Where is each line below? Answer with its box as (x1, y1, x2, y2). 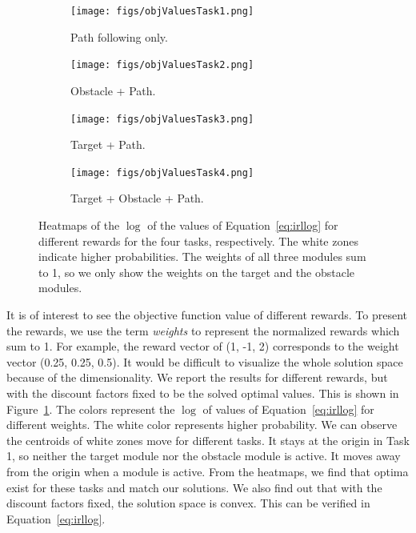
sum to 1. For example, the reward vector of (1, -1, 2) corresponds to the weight (6, 338, 399, 355)
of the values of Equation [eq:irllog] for (147, 217, 338, 233)
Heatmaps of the (38, 217, 120, 233)
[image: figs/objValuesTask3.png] (70, 113, 254, 125)
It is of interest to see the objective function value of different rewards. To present (6, 306, 408, 323)
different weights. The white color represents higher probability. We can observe (6, 416, 398, 433)
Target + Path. (70, 136, 146, 153)
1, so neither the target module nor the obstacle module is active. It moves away (6, 447, 401, 464)
